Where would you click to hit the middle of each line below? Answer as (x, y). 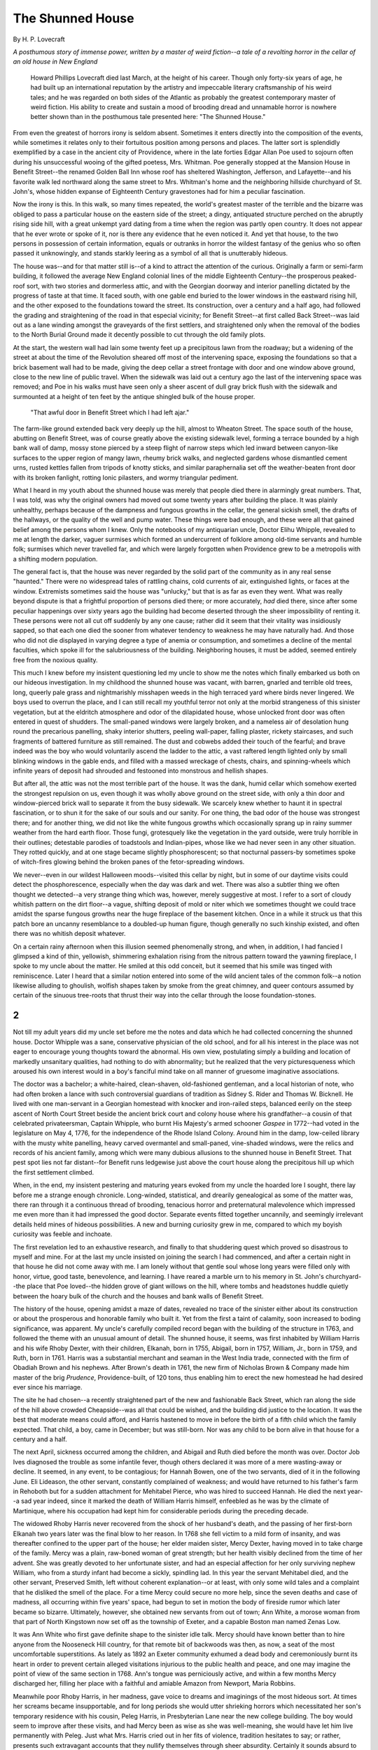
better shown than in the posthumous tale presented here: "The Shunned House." (148, 117)
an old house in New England (55, 62)
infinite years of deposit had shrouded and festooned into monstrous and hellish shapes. (141, 771)
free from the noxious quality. (55, 660)
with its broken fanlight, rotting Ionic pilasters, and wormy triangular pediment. (126, 477)
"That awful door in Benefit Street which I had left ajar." (110, 412)
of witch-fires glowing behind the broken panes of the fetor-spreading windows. (129, 862)
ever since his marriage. (48, 1387)
